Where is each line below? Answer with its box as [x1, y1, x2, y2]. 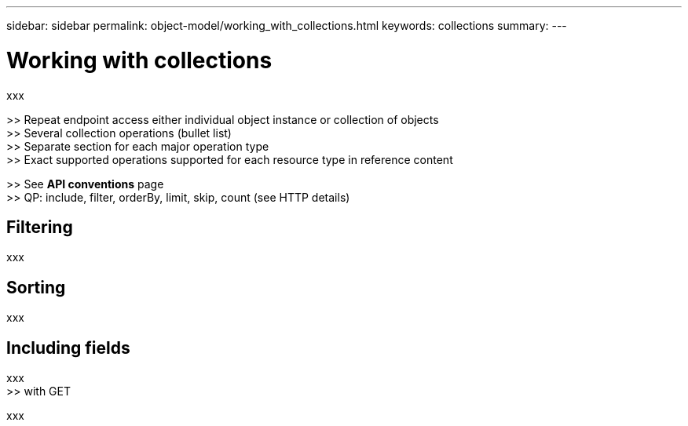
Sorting [6, 277, 66, 297]
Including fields [6, 337, 130, 358]
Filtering [6, 217, 73, 237]
